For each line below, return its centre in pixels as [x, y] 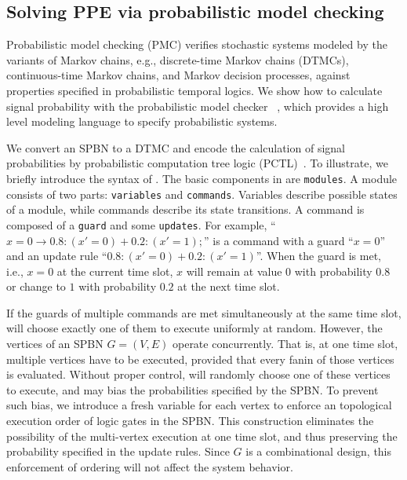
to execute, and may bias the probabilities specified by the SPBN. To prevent [193, 389]
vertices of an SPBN [55, 344]
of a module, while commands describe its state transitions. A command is [185, 209]
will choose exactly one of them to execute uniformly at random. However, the [194, 328]
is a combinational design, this [319, 451]
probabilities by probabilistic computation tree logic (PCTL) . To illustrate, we [197, 163]
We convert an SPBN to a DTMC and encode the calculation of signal [176, 147]
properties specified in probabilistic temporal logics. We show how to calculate [194, 90]
